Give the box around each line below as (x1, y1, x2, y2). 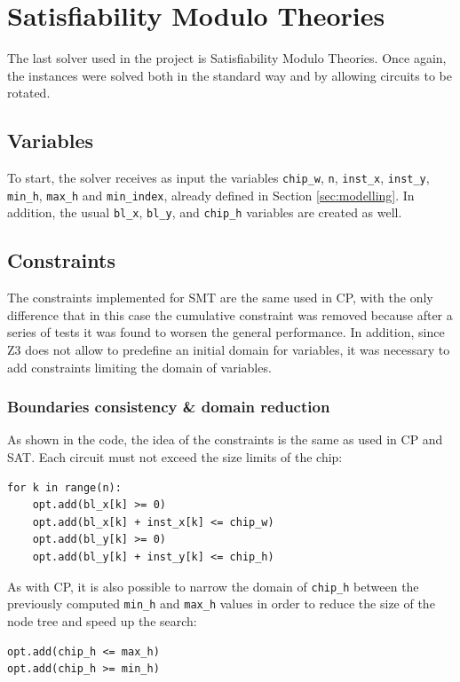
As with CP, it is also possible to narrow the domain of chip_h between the (7, 576, 419, 595)
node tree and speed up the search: (7, 611, 197, 630)
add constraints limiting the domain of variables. (7, 357, 272, 376)
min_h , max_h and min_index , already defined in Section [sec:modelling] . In (7, 185, 415, 204)
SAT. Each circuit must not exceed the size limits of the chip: (7, 448, 343, 466)
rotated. (7, 83, 51, 102)
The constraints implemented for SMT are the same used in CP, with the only (7, 288, 433, 307)
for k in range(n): (7, 481, 122, 494)
